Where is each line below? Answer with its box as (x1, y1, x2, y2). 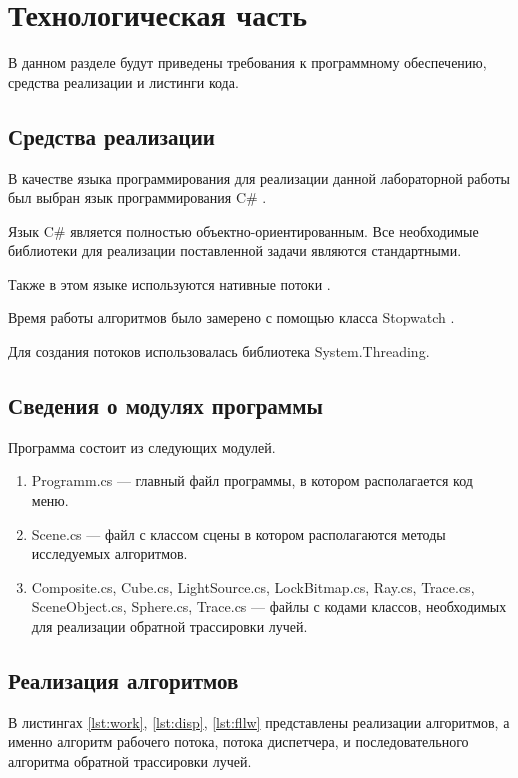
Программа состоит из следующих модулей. (8, 436, 276, 457)
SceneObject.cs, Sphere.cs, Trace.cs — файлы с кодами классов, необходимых (31, 596, 507, 617)
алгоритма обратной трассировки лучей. (8, 751, 252, 772)
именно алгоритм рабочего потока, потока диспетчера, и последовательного (8, 731, 469, 752)
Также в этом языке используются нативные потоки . (8, 273, 331, 294)
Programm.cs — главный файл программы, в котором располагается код (31, 470, 473, 491)
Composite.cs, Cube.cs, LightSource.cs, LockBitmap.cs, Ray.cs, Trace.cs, (31, 576, 475, 597)
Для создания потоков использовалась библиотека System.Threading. (8, 341, 430, 362)
